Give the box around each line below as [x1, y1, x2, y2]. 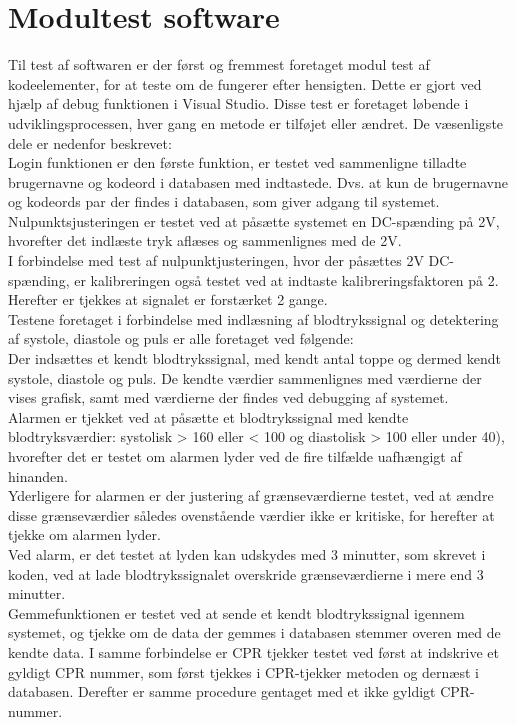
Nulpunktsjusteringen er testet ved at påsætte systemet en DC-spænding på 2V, [8, 210, 500, 231]
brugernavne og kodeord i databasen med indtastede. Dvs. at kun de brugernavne [8, 171, 508, 192]
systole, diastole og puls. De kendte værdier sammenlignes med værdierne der [8, 367, 482, 388]
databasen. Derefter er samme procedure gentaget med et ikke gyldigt [8, 681, 436, 702]
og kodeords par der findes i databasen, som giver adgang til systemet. [8, 191, 440, 212]
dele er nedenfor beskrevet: [8, 132, 172, 153]
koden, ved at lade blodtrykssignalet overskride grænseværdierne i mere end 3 [8, 563, 484, 584]
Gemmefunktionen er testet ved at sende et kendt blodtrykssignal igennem [8, 602, 465, 623]
